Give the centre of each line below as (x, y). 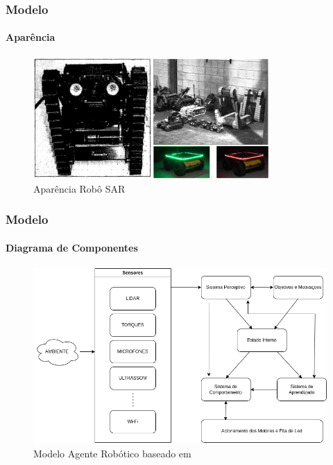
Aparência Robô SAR (79, 188)
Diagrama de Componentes (72, 247)
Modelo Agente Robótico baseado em (112, 453)
